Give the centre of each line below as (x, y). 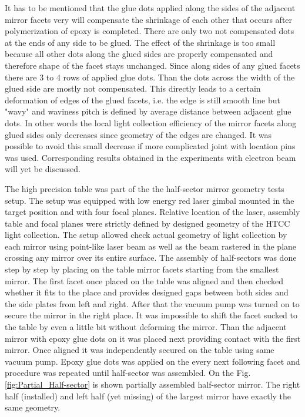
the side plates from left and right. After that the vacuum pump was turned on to (152, 303)
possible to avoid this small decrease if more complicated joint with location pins (150, 146)
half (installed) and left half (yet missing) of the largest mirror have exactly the (148, 396)
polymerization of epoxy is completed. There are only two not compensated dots (150, 31)
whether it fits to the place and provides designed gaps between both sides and (147, 292)
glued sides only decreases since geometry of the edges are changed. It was (138, 134)
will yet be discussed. (43, 169)
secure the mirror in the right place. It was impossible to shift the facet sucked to (151, 315)
